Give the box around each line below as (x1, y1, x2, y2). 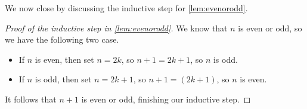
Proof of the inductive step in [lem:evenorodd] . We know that (5, 21, 228, 34)
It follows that (5, 92, 57, 105)
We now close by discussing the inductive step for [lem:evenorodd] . (5, 2, 248, 14)
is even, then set (35, 53, 94, 65)
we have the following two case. (5, 33, 119, 46)
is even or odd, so (238, 21, 302, 34)
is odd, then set (35, 73, 92, 85)
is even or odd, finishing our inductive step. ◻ (81, 92, 251, 105)
